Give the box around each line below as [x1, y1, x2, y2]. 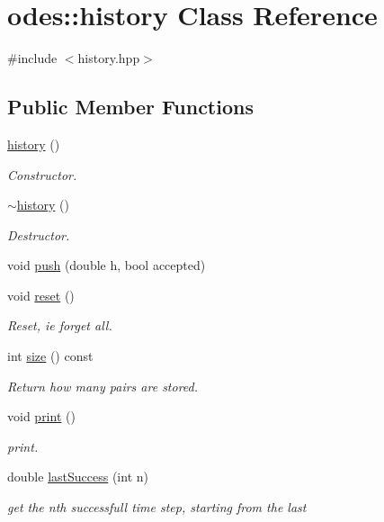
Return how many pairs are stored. [7, 376, 199, 395]
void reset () [7, 285, 75, 304]
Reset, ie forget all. [7, 316, 112, 335]
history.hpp [77, 49, 140, 67]
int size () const [7, 346, 94, 365]
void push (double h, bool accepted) [7, 256, 206, 274]
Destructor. [7, 225, 70, 244]
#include [7, 49, 58, 67]
